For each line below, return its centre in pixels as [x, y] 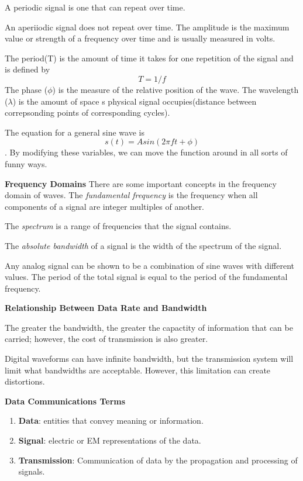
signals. [32, 471]
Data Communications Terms [65, 401]
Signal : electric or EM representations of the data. [110, 440]
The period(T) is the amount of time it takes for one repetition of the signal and [149, 58]
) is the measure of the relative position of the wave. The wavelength [175, 89]
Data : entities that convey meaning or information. [111, 421]
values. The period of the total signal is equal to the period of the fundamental [146, 277]
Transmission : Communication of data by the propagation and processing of [158, 460]
